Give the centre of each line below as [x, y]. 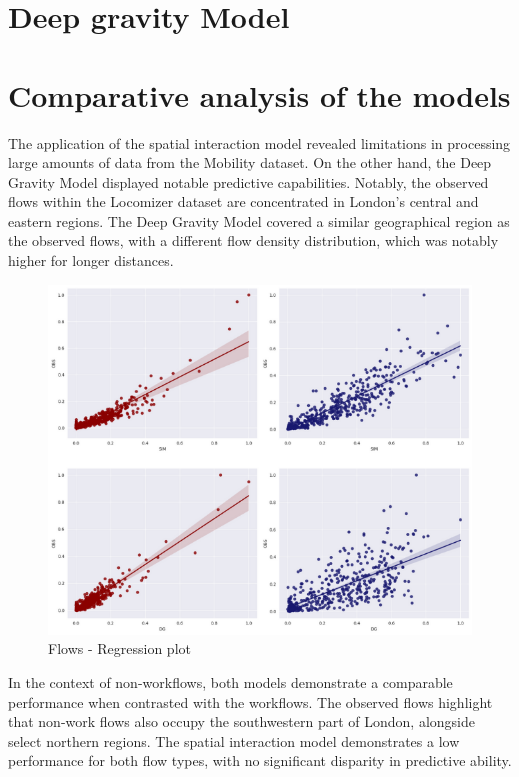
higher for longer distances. [91, 260]
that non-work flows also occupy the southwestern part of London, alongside [241, 721]
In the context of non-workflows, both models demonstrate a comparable [230, 681]
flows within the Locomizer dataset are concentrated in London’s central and [243, 201]
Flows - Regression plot [119, 648]
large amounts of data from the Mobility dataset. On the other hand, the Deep [250, 162]
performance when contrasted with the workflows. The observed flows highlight [250, 701]
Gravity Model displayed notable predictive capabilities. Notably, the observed [248, 181]
